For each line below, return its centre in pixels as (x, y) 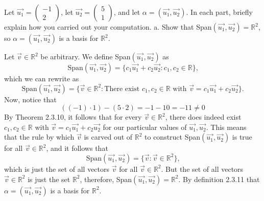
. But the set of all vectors (202, 169)
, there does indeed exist (203, 117)
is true (242, 137)
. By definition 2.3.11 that (219, 179)
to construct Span (173, 137)
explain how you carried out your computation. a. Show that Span (108, 27)
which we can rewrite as (42, 78)
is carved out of (108, 137)
